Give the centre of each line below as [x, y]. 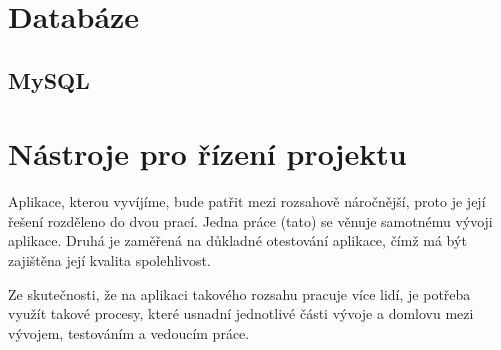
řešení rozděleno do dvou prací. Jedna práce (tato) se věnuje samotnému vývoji [250, 220]
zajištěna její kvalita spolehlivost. [109, 260]
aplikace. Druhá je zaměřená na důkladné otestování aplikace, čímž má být [237, 240]
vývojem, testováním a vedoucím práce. [129, 332]
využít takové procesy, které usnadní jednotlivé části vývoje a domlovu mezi [241, 313]
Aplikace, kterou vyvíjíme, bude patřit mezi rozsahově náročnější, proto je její [247, 201]
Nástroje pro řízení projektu [207, 153]
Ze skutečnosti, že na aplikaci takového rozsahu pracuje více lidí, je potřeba [239, 293]
